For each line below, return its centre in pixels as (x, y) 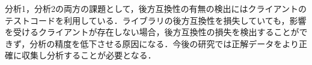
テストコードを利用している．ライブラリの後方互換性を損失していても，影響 (156, 20)
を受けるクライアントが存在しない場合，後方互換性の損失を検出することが (152, 32)
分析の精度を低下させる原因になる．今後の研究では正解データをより (164, 43)
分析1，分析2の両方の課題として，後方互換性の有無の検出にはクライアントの (156, 8)
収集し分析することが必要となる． (89, 55)
